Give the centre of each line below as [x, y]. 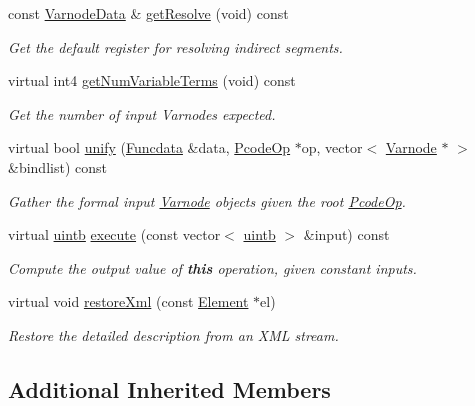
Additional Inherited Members [169, 388]
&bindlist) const [57, 166]
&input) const [346, 234]
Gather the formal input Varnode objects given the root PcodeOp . [207, 200]
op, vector [332, 147]
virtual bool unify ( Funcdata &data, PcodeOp [149, 147]
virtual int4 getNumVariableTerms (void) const [152, 80]
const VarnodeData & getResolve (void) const [148, 13]
